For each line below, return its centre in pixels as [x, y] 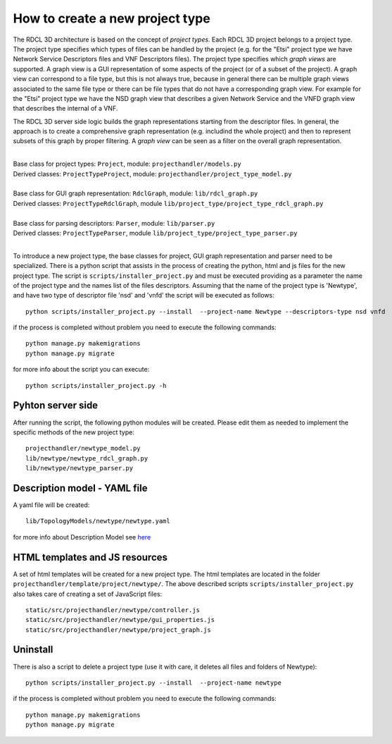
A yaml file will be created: [51, 505]
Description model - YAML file [80, 488]
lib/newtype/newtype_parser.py [80, 468]
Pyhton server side [56, 405]
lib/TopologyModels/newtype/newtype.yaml [98, 521]
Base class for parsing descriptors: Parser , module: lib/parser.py [114, 223]
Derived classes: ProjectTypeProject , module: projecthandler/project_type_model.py [152, 173]
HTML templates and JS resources [90, 557]
